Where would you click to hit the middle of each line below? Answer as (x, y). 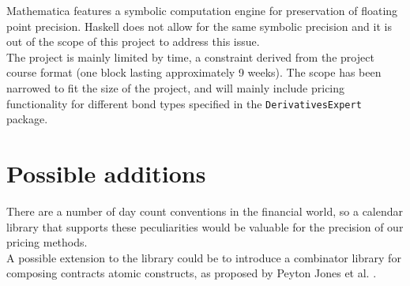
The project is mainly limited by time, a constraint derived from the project (190, 56)
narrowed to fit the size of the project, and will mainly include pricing (176, 87)
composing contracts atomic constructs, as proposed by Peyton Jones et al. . (192, 273)
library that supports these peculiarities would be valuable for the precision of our (205, 226)
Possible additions (106, 173)
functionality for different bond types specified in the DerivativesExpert (184, 103)
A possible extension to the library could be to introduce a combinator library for (204, 257)
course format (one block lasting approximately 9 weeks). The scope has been (194, 72)
